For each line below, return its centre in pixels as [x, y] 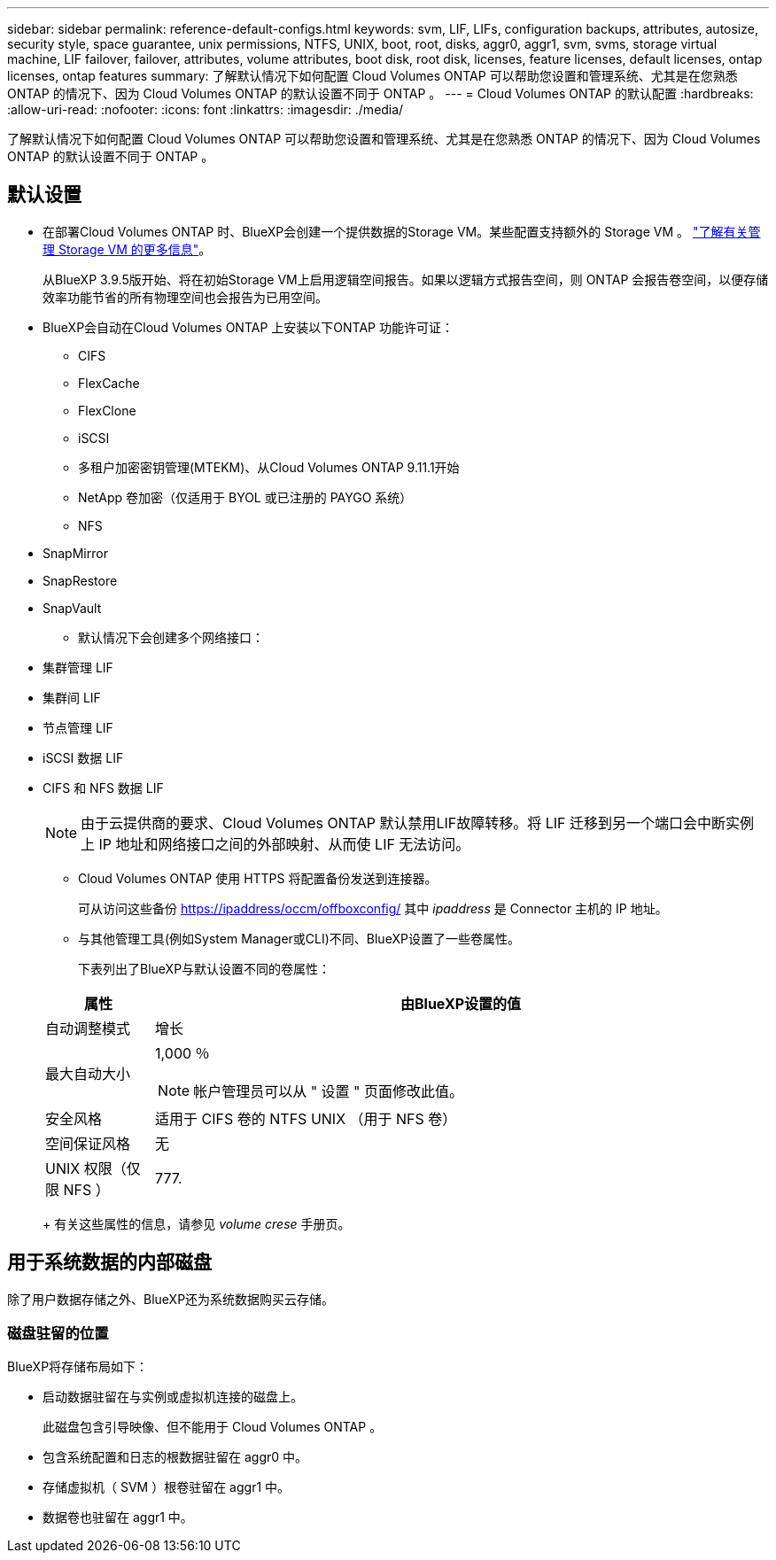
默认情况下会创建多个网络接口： [171, 637]
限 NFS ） [78, 1189]
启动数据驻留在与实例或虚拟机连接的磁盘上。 [173, 1397]
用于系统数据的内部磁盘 [109, 1262]
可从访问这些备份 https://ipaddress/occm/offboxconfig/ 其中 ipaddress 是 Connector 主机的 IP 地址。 [373, 908]
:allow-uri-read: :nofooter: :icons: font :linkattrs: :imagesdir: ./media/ [206, 109]
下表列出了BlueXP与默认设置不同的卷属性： [205, 968]
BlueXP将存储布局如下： [78, 1367]
